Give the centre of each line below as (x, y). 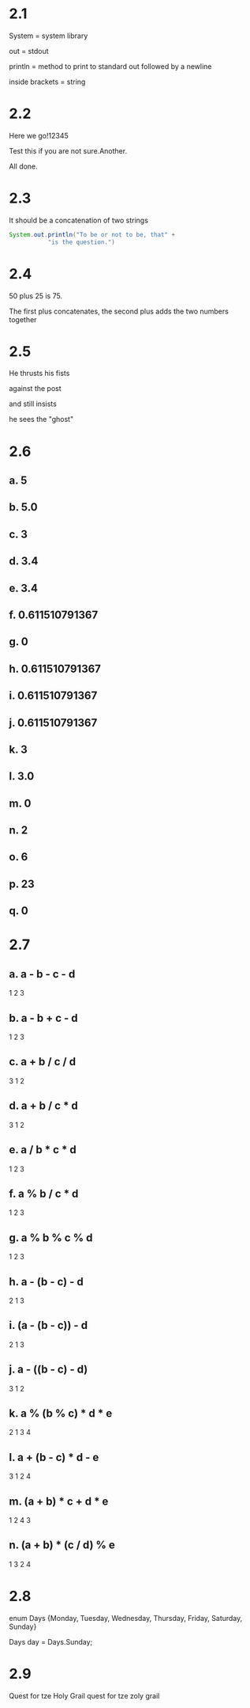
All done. (23, 166)
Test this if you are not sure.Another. (68, 150)
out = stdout (29, 51)
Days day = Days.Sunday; (51, 1642)
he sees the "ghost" (41, 419)
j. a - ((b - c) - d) (49, 1370)
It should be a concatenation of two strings (79, 220)
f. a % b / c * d (44, 1193)
